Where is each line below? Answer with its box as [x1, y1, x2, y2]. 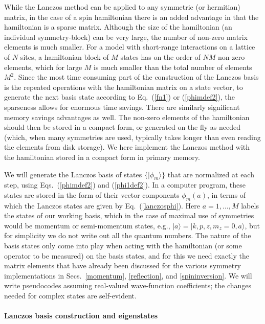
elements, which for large [4, 61, 82, 72]
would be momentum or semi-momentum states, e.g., [4, 220, 170, 230]
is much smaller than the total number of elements [94, 61, 252, 72]
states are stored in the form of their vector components [4, 189, 180, 200]
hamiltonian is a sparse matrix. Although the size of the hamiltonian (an [4, 21, 232, 32]
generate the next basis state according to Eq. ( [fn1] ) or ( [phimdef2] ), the [4, 91, 235, 102]
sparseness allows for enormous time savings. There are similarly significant [4, 101, 240, 112]
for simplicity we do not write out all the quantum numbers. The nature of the [4, 230, 251, 241]
